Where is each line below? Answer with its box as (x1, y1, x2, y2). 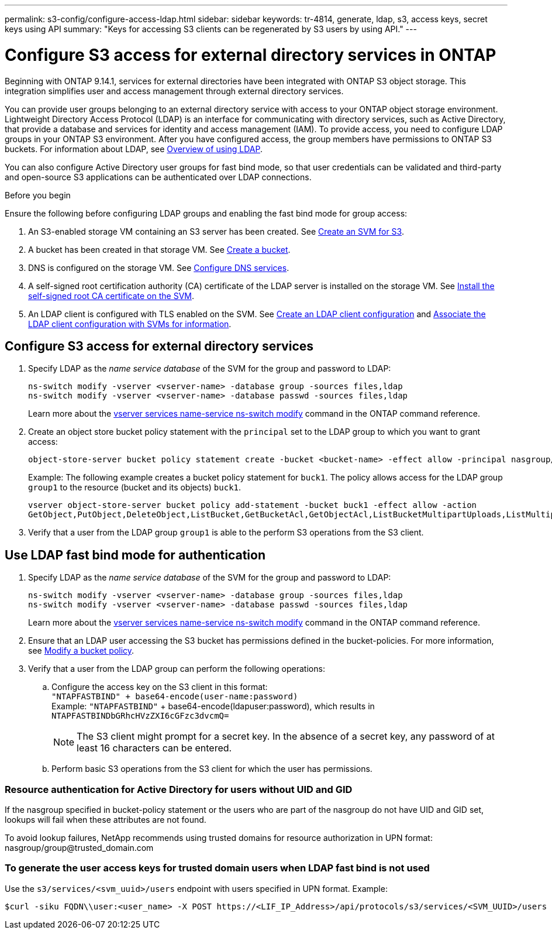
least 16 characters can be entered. (77, 742, 232, 754)
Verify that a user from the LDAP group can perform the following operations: (28, 664, 325, 674)
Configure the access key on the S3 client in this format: (51, 682, 268, 692)
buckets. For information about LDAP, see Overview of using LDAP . (5, 143, 263, 154)
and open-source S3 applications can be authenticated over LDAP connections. (5, 171, 312, 182)
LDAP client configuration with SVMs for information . (28, 318, 232, 329)
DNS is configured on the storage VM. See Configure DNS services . (28, 262, 289, 273)
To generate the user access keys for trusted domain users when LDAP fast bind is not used (5, 862, 430, 874)
